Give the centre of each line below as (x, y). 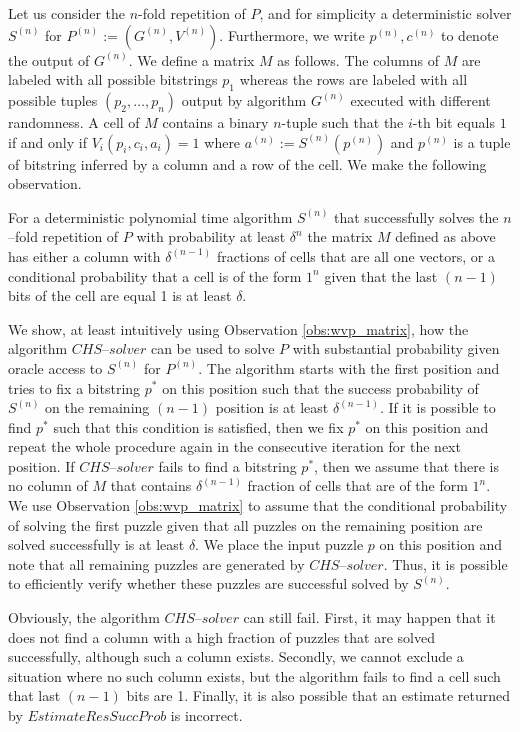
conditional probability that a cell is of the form (155, 275)
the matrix (340, 236)
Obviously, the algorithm (84, 617)
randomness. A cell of (74, 121)
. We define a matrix (191, 59)
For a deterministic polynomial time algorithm (150, 216)
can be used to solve (212, 348)
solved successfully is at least (96, 544)
